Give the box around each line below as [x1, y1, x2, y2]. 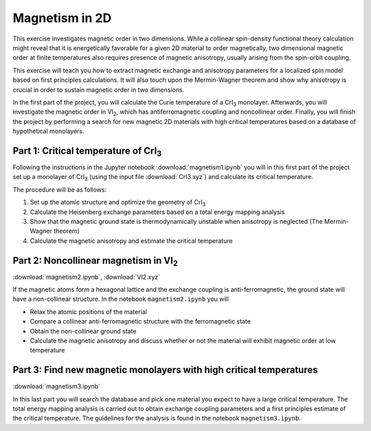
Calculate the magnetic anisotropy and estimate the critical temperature [30, 236, 233, 244]
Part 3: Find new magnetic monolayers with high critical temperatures [12, 364, 318, 376]
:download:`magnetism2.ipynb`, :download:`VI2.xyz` [12, 273, 161, 281]
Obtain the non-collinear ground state [30, 327, 137, 335]
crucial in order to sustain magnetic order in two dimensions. [12, 85, 185, 94]
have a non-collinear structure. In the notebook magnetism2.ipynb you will [12, 295, 229, 303]
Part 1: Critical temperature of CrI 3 [12, 145, 162, 158]
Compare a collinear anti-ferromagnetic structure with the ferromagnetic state [30, 317, 251, 326]
